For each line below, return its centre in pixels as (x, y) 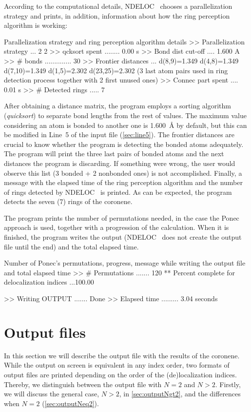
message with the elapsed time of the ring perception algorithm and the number (123, 182)
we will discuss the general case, (52, 394)
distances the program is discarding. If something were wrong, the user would (120, 163)
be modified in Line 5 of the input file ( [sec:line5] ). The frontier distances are (119, 134)
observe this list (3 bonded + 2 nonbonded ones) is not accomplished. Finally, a (123, 173)
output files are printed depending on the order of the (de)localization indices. (120, 374)
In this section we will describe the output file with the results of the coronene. (122, 355)
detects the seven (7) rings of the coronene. (68, 201)
